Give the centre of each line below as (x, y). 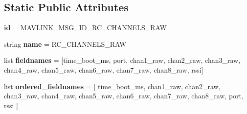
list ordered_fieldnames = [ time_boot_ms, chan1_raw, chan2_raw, (112, 86)
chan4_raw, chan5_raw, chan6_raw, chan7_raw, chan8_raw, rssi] (104, 69)
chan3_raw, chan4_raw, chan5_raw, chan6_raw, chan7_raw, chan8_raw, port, (124, 96)
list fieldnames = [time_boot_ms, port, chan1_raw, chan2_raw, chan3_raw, (122, 60)
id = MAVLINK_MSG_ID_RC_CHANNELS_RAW (85, 28)
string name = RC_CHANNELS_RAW (65, 44)
